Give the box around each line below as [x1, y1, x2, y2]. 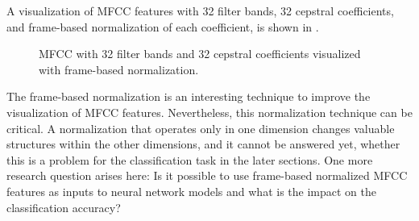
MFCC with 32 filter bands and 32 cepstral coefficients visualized [39, 45, 361, 62]
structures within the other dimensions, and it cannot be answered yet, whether [6, 136, 400, 152]
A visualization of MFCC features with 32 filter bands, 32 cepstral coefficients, [6, 2, 394, 19]
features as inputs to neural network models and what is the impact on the [6, 182, 376, 199]
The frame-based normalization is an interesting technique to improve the [6, 88, 371, 105]
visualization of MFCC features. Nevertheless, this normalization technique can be [6, 103, 413, 120]
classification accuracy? [6, 198, 121, 215]
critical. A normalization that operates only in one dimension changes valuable [6, 119, 395, 136]
